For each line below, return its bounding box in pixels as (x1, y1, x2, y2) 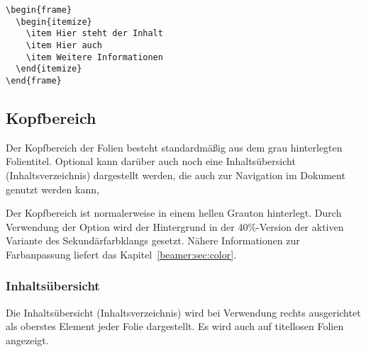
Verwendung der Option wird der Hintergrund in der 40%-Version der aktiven (6, 219, 344, 234)
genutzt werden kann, (6, 181, 99, 196)
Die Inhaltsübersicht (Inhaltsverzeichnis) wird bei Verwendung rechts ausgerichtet (6, 305, 361, 319)
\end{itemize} (16, 64, 82, 74)
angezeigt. (6, 332, 49, 347)
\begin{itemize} (16, 16, 92, 27)
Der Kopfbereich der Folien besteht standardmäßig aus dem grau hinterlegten (6, 140, 343, 154)
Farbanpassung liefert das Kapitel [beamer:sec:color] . (6, 246, 237, 261)
